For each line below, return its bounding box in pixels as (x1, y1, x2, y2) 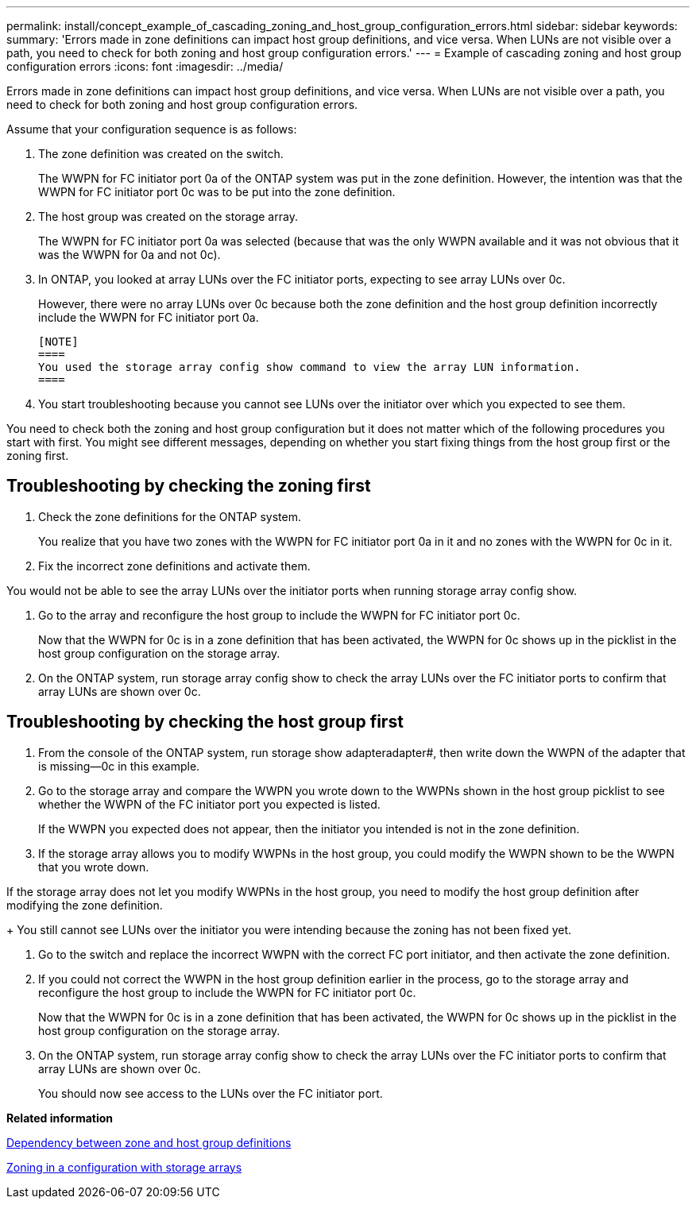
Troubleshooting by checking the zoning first (6, 476, 371, 496)
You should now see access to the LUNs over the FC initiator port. (38, 1086, 383, 1100)
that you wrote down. (38, 859, 149, 874)
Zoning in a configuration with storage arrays (6, 1160, 242, 1174)
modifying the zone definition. (6, 898, 163, 912)
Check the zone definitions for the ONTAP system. (38, 509, 301, 523)
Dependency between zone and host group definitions (6, 1135, 292, 1149)
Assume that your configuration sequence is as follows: (6, 122, 297, 136)
